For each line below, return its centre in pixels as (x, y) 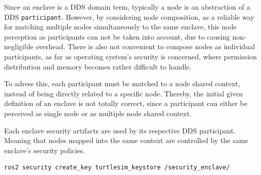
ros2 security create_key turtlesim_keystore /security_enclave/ (117, 168)
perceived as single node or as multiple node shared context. (98, 113)
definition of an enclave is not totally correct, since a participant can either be (126, 103)
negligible (19, 46)
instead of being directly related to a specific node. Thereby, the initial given (124, 93)
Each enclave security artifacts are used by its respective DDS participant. (120, 130)
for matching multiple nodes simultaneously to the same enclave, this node (120, 27)
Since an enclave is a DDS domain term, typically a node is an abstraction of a (127, 7)
